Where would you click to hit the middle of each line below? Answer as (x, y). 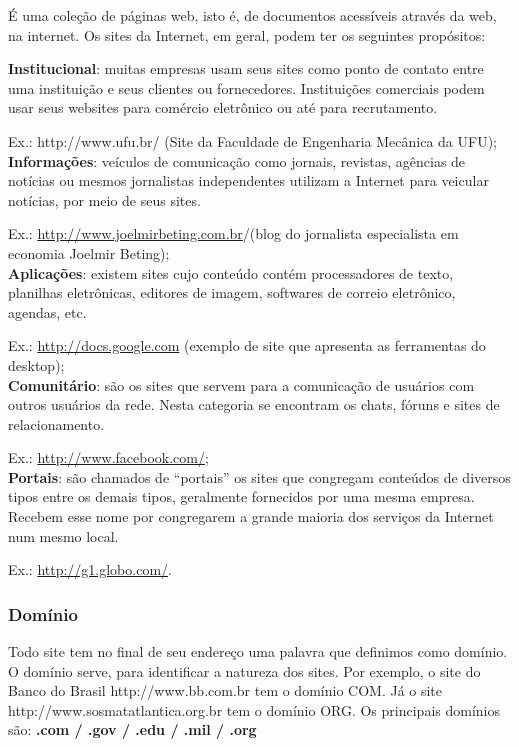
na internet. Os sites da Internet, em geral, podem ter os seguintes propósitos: (247, 34)
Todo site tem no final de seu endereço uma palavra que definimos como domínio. (258, 651)
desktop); (36, 364)
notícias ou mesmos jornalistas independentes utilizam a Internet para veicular (248, 180)
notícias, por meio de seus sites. (104, 199)
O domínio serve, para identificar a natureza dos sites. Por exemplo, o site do (244, 670)
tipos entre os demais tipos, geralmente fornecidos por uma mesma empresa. (241, 496)
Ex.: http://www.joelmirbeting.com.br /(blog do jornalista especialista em (233, 233)
